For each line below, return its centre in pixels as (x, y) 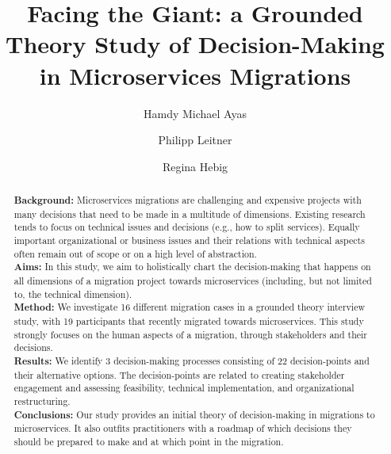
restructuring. (42, 401)
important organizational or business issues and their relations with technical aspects (189, 240)
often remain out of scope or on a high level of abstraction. (135, 253)
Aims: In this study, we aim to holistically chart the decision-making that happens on (192, 267)
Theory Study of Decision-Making (195, 44)
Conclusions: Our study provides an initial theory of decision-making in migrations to (194, 414)
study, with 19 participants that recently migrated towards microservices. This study (189, 320)
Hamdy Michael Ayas (195, 113)
